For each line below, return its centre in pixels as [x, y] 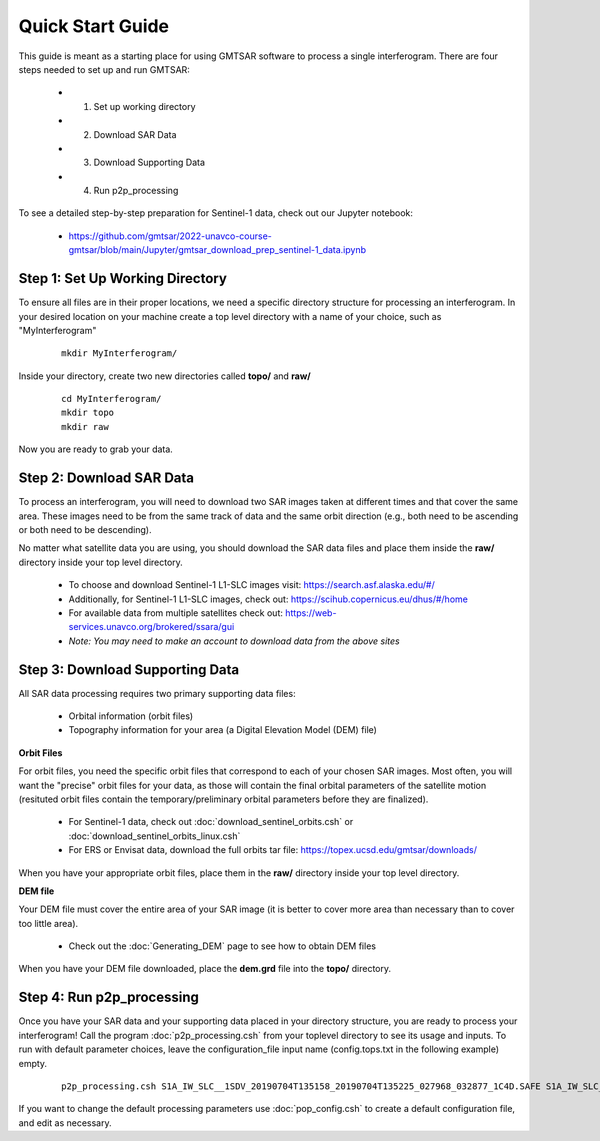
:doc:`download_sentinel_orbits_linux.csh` [154, 836]
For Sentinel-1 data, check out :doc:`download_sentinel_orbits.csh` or [211, 822]
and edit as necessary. [65, 1122]
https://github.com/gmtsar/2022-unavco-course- [170, 236]
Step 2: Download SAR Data [106, 478]
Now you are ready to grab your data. [96, 449]
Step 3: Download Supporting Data [129, 669]
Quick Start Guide [94, 26]
